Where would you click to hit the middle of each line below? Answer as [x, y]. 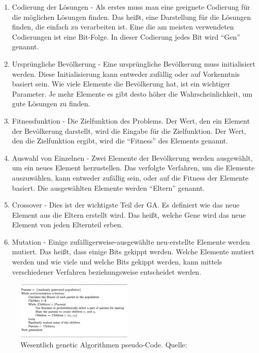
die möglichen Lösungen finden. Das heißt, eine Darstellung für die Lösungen [131, 17]
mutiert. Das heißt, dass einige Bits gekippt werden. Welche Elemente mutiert [133, 252]
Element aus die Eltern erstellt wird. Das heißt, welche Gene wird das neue [129, 214]
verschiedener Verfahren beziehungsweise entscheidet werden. [107, 271]
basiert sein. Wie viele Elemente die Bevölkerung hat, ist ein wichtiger [121, 84]
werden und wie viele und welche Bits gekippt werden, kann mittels [117, 262]
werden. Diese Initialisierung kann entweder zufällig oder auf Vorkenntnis [126, 73]
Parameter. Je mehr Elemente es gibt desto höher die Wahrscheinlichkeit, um [132, 93]
